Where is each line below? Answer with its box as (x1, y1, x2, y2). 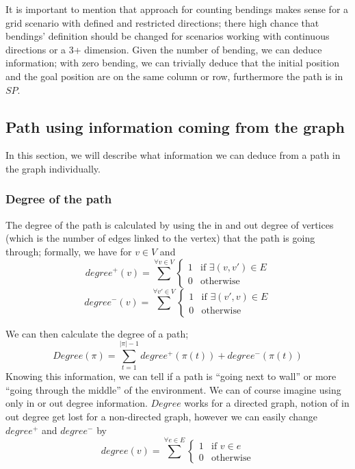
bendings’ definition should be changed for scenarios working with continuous (5, 29, 330, 43)
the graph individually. (5, 161, 101, 175)
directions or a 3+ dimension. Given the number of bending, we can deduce (5, 42, 322, 56)
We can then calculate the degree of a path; (5, 326, 189, 340)
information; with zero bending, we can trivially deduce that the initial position (5, 55, 339, 70)
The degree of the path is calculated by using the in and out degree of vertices (5, 217, 334, 231)
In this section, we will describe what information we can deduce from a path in (5, 148, 341, 162)
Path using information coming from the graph (5, 116, 345, 137)
